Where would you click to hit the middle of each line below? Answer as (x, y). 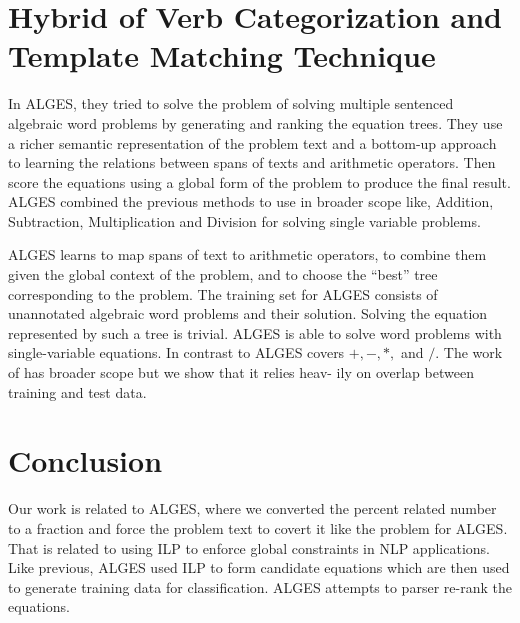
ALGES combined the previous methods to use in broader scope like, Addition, (251, 201)
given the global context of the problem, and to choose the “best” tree (223, 274)
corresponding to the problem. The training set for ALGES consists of (223, 293)
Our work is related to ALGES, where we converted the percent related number (252, 508)
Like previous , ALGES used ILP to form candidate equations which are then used (259, 567)
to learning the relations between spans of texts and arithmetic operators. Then (252, 162)
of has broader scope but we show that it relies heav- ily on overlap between (241, 372)
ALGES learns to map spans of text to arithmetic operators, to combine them (247, 254)
